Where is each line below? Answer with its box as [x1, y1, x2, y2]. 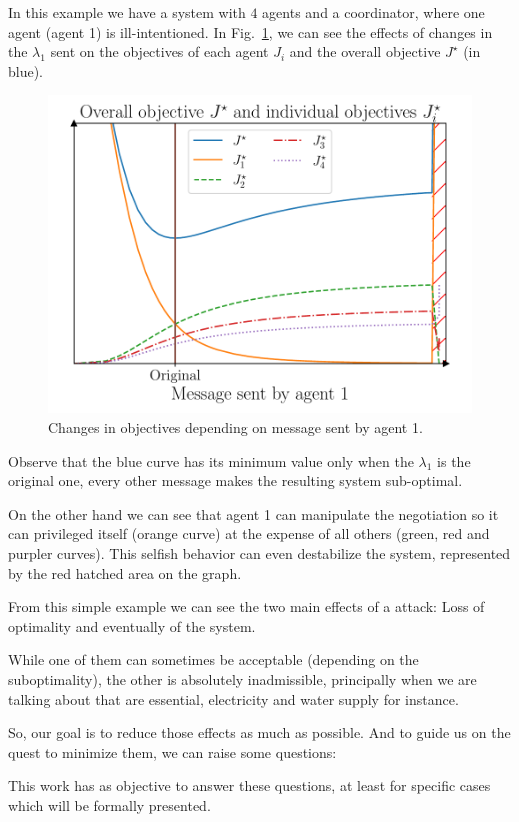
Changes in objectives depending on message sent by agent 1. [48, 416, 423, 437]
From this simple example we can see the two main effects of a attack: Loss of [8, 596, 485, 617]
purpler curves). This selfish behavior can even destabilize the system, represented [8, 542, 511, 563]
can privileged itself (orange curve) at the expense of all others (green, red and [8, 523, 490, 544]
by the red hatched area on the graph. [8, 562, 242, 583]
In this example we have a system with [8, 2, 246, 22]
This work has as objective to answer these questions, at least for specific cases [8, 775, 491, 796]
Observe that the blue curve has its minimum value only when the [8, 450, 414, 471]
